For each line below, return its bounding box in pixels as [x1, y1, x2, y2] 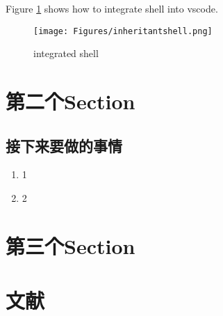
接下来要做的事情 [6, 134, 122, 156]
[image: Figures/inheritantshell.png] [33, 26, 213, 36]
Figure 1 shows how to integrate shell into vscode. [6, 1, 218, 15]
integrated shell [33, 46, 99, 61]
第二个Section [6, 87, 135, 116]
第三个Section [6, 231, 135, 260]
